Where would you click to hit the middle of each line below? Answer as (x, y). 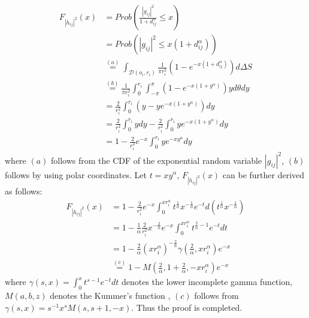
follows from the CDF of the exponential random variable (157, 160)
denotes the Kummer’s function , (110, 295)
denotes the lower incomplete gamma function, (207, 282)
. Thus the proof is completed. (187, 307)
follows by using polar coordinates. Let (76, 174)
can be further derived (263, 174)
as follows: (24, 191)
